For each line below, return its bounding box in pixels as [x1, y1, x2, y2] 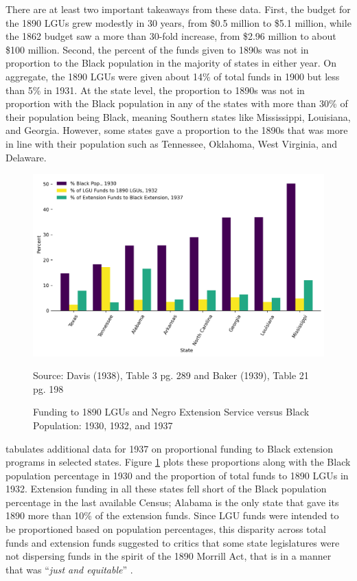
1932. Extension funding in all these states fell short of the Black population [5, 481, 327, 496]
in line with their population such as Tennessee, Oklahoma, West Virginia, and [5, 136, 338, 150]
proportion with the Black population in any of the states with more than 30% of [5, 96, 348, 111]
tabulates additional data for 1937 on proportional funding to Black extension [5, 441, 333, 455]
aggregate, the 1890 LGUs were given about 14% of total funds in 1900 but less [5, 69, 340, 83]
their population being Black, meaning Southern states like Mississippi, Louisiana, [5, 109, 351, 124]
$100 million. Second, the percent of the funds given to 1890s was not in [5, 42, 309, 56]
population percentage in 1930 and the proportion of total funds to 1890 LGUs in [5, 468, 349, 482]
